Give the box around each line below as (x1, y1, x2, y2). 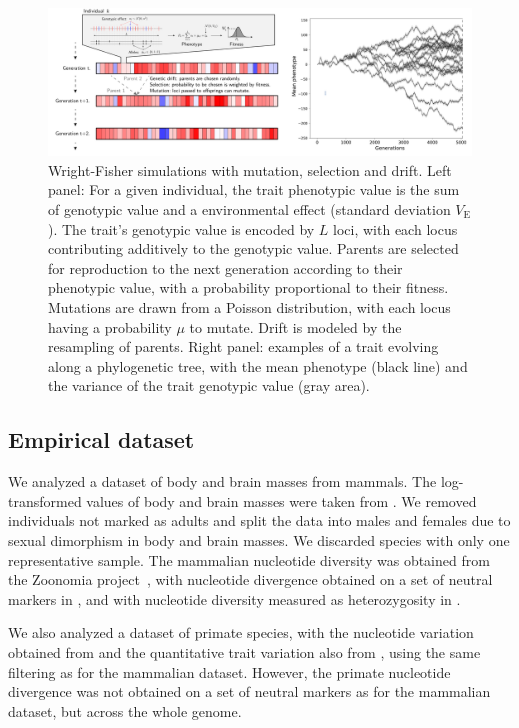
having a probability (48, 316, 172, 337)
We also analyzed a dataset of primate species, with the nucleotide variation (8, 622, 474, 643)
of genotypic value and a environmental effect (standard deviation (48, 199, 451, 220)
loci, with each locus (333, 218, 458, 239)
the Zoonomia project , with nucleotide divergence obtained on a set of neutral (8, 569, 493, 590)
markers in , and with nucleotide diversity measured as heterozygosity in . (8, 588, 461, 609)
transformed (8, 490, 82, 511)
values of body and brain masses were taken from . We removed (86, 490, 477, 511)
